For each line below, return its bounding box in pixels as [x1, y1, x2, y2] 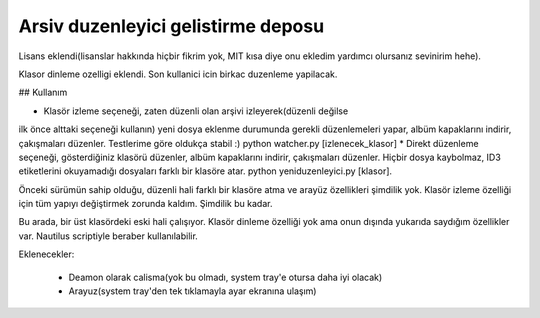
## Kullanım [18, 86, 68, 99]
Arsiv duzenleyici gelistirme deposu [18, 15, 325, 37]
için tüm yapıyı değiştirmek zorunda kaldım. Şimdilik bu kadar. [18, 198, 273, 210]
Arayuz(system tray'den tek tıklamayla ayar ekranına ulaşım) [68, 285, 317, 297]
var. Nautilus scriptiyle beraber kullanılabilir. [18, 230, 199, 242]
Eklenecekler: [18, 248, 75, 260]
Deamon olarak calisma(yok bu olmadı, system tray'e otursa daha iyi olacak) [68, 271, 383, 283]
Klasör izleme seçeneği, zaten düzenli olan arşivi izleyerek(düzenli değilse [43, 105, 349, 117]
